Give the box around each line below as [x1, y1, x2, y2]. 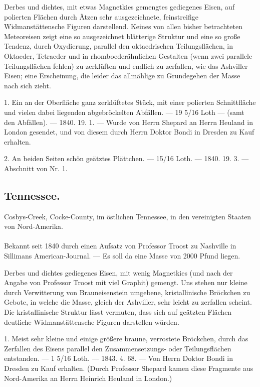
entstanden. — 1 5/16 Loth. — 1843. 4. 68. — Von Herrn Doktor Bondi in [4, 353, 233, 363]
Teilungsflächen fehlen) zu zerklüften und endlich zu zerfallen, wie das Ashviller [4, 60, 248, 71]
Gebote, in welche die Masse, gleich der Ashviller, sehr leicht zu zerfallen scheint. [4, 297, 252, 307]
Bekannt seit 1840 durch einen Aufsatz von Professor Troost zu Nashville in [4, 240, 236, 251]
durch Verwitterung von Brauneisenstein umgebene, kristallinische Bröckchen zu [4, 287, 250, 297]
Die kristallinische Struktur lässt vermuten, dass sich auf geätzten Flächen [4, 307, 232, 317]
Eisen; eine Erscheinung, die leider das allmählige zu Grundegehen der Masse [4, 70, 240, 81]
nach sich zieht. [4, 80, 51, 90]
